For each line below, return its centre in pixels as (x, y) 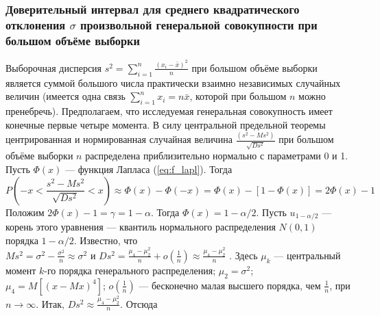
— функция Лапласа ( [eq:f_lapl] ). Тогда (149, 169)
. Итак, (50, 303)
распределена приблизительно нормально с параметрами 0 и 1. (217, 156)
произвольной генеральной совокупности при (199, 24)
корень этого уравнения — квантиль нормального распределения (141, 226)
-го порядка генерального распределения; (130, 270)
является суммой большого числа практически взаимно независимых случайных (173, 82)
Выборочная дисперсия (54, 67)
